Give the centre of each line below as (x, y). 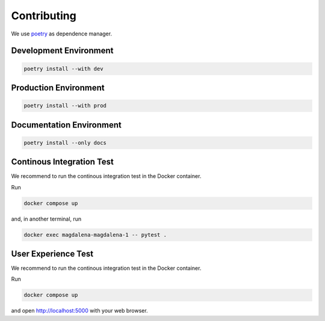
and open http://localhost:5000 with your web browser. (79, 311)
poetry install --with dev (63, 69)
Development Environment (62, 51)
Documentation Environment (66, 125)
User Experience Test (52, 253)
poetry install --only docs (65, 142)
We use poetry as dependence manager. (62, 34)
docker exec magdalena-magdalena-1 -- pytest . (95, 235)
